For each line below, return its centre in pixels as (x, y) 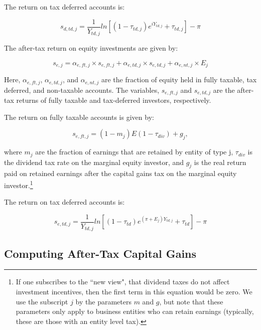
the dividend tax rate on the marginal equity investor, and (94, 162)
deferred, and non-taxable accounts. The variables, (82, 90)
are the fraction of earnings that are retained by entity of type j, (134, 152)
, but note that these (191, 301)
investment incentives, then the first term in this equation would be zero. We (134, 292)
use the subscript (42, 301)
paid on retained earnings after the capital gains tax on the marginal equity (120, 173)
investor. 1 (19, 184)
